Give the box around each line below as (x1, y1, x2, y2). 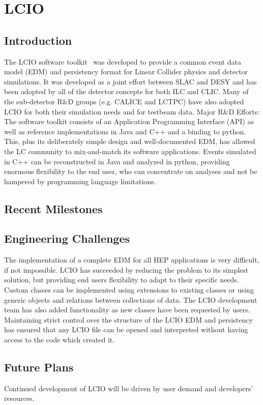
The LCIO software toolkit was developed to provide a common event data (4, 56, 241, 67)
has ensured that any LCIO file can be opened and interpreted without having (4, 324, 248, 335)
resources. (4, 393, 35, 403)
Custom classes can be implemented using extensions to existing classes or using (4, 284, 254, 295)
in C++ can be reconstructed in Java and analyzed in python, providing (4, 156, 230, 166)
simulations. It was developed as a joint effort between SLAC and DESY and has (4, 76, 257, 86)
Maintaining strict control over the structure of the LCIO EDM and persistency (4, 314, 253, 325)
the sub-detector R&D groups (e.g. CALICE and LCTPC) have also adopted (4, 96, 244, 106)
